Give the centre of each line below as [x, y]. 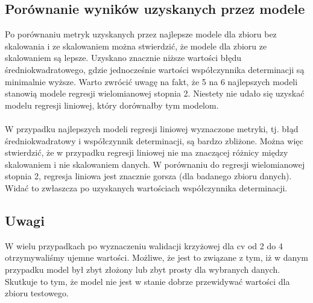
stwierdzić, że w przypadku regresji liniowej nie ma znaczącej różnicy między [147, 152]
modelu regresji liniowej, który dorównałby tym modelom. [112, 105]
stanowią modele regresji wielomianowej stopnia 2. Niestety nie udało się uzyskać [155, 93]
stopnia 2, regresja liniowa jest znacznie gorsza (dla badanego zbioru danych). [148, 176]
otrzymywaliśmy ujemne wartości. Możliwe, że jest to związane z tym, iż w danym [157, 257]
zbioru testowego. [37, 293]
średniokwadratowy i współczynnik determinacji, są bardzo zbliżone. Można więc [154, 140]
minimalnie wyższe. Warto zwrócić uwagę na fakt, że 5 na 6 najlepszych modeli [151, 81]
